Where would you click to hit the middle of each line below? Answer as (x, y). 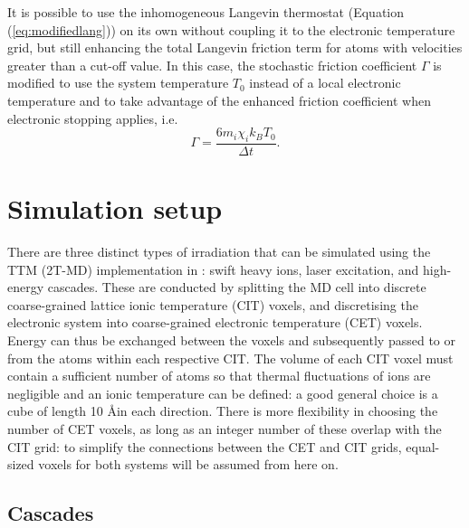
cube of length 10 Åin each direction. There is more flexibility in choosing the (223, 411)
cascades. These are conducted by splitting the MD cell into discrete (237, 287)
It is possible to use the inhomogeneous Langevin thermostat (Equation (206, 12)
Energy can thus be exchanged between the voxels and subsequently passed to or (231, 340)
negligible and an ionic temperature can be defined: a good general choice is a (223, 393)
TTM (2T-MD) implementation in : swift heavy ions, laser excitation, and (213, 269)
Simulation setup (115, 208)
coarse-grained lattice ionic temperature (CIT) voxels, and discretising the (213, 304)
